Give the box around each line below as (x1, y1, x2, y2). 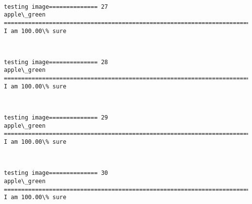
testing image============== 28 (4, 58, 108, 66)
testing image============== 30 (4, 170, 108, 177)
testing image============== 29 (4, 114, 108, 121)
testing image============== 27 (4, 3, 108, 10)
